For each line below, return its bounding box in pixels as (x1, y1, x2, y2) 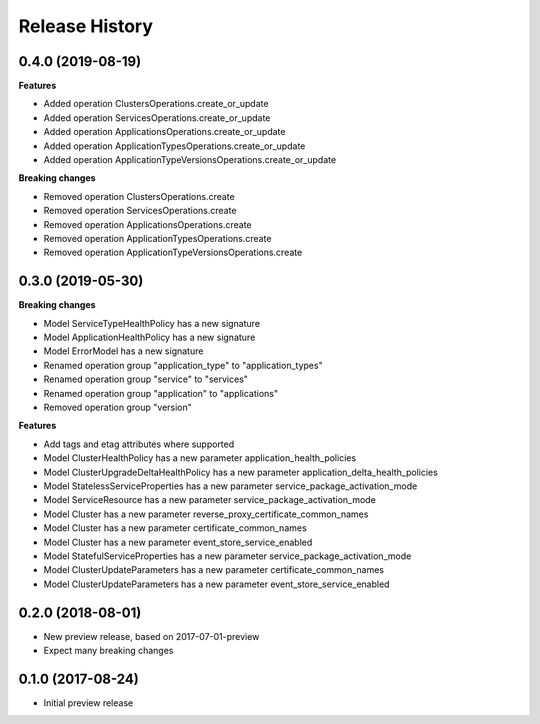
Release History (18, 15, 154, 37)
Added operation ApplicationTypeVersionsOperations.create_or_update (43, 154, 337, 166)
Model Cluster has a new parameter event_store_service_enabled (43, 536, 313, 548)
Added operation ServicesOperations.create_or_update (43, 111, 271, 124)
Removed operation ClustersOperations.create (43, 190, 235, 202)
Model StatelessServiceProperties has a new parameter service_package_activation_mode (43, 480, 418, 492)
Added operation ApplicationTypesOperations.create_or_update (43, 140, 306, 152)
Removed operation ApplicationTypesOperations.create (43, 232, 272, 244)
